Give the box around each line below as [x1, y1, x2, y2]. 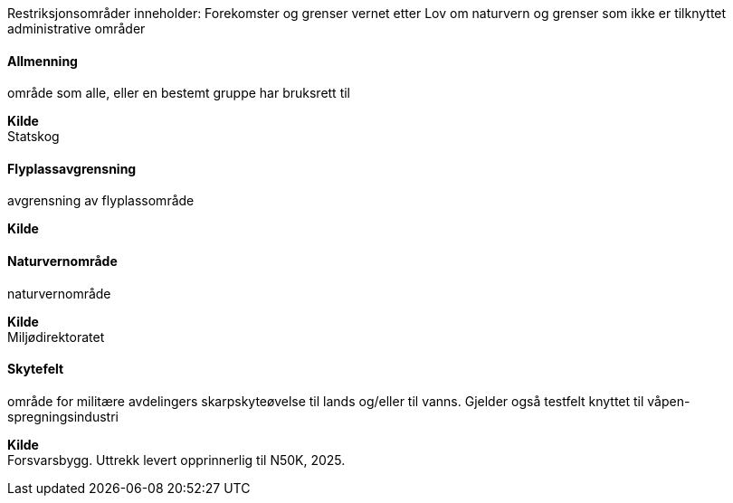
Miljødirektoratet [7, 328, 105, 345]
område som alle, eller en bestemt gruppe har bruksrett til [7, 85, 350, 101]
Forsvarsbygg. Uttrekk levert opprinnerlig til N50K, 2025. [7, 451, 346, 468]
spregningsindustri [7, 408, 119, 424]
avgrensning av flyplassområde [7, 193, 195, 209]
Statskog [7, 128, 60, 145]
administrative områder [7, 21, 146, 36]
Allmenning [7, 52, 78, 69]
